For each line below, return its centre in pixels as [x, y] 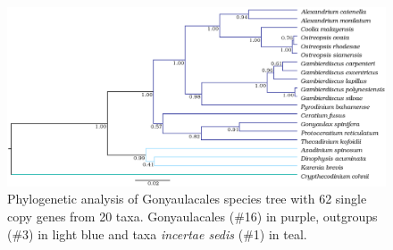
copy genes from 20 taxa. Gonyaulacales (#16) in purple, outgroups [192, 216]
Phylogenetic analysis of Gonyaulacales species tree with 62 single [187, 199]
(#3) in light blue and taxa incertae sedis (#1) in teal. [157, 233]
